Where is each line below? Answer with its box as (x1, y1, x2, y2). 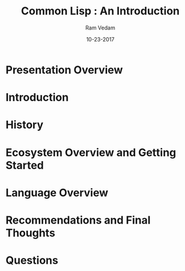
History (5, 118, 44, 132)
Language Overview (5, 186, 109, 199)
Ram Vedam (85, 24, 115, 31)
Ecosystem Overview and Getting (5, 145, 177, 159)
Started (5, 158, 44, 172)
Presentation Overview (5, 63, 123, 76)
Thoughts (5, 226, 55, 240)
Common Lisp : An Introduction (21, 4, 180, 18)
